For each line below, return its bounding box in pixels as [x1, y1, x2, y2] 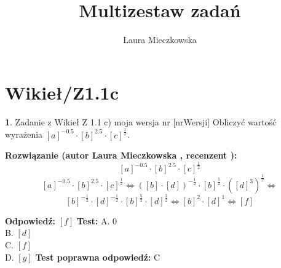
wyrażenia [5, 128, 43, 141]
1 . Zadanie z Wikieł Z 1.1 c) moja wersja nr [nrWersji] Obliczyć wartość [5, 115, 277, 128]
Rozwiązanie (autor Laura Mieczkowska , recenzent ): [5, 149, 237, 162]
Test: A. [76, 214, 110, 227]
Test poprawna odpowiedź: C [35, 250, 160, 263]
